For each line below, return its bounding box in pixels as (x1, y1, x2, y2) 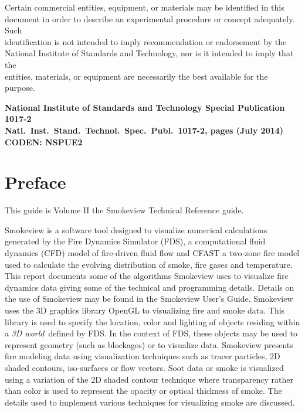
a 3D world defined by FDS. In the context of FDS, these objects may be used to (5, 327, 298, 339)
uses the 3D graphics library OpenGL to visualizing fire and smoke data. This (5, 304, 285, 316)
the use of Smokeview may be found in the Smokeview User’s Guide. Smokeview (5, 292, 293, 305)
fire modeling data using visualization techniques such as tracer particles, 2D (5, 350, 280, 362)
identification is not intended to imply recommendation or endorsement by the (5, 35, 287, 47)
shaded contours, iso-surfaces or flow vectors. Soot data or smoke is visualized (5, 361, 284, 373)
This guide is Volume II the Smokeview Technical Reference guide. (5, 204, 244, 216)
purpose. (5, 81, 35, 94)
